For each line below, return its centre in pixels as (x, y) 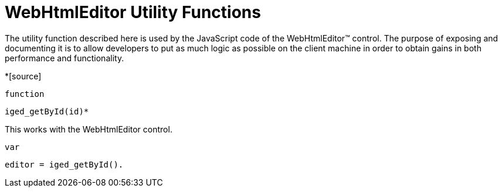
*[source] (23, 76)
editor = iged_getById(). (64, 164)
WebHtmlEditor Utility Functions (133, 12)
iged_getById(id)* (47, 111)
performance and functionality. (65, 58)
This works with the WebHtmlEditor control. (89, 129)
